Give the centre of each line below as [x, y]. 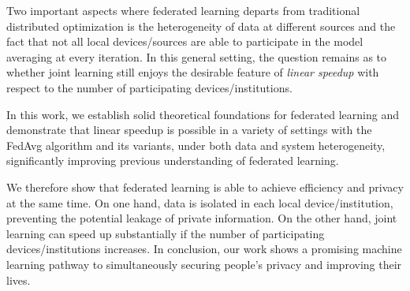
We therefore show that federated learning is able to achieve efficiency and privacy [205, 187]
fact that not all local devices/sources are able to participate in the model [185, 41]
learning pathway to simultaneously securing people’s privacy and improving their [204, 264]
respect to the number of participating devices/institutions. [149, 87]
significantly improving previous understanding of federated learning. [173, 160]
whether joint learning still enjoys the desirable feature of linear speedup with [193, 72]
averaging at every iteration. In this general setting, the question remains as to [197, 56]
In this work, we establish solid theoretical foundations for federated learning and [203, 114]
